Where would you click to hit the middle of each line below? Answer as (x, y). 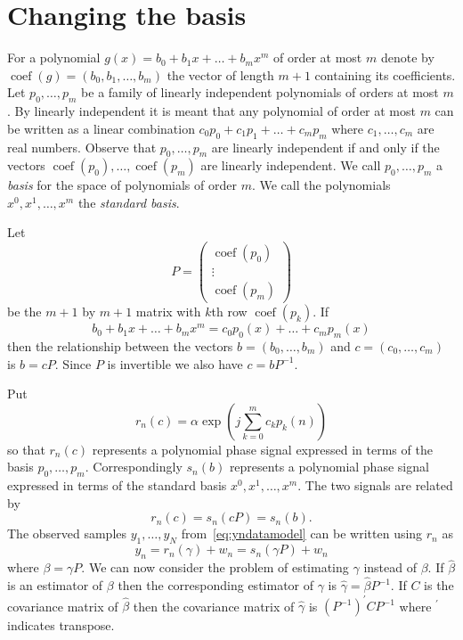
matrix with (168, 312)
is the (439, 585)
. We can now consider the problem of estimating (215, 567)
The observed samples (67, 533)
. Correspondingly (134, 467)
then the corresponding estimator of (216, 585)
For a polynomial (54, 57)
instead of (390, 567)
